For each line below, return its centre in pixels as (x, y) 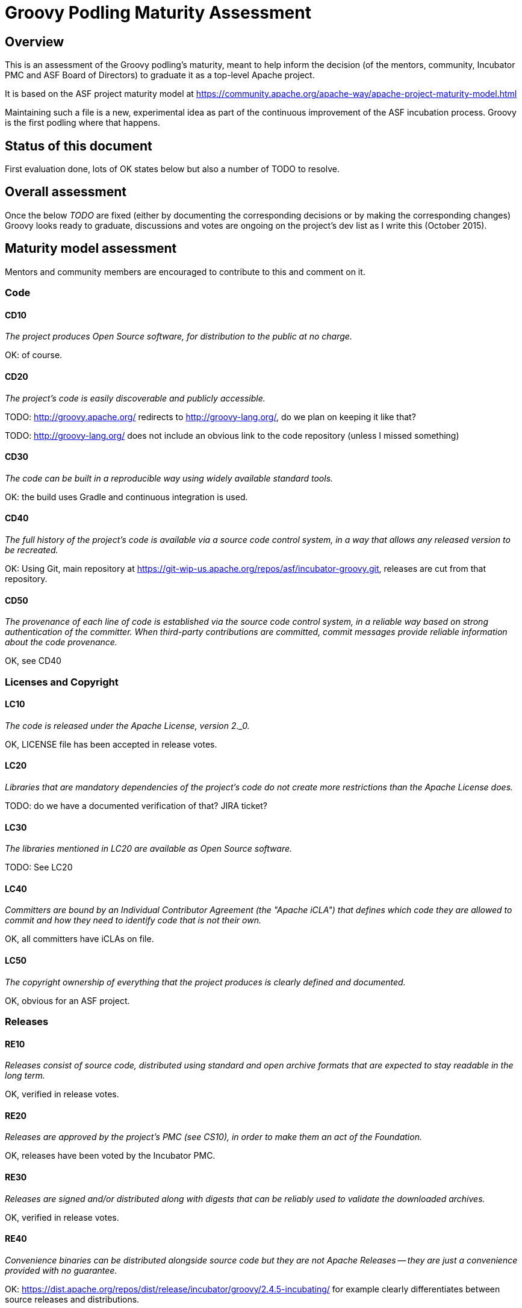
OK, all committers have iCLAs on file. (79, 939)
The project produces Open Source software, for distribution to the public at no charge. (179, 336)
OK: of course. (34, 355)
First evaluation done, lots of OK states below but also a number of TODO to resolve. (172, 169)
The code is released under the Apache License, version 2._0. (127, 725)
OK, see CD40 (33, 661)
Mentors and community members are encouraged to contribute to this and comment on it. (185, 271)
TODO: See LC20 (39, 867)
